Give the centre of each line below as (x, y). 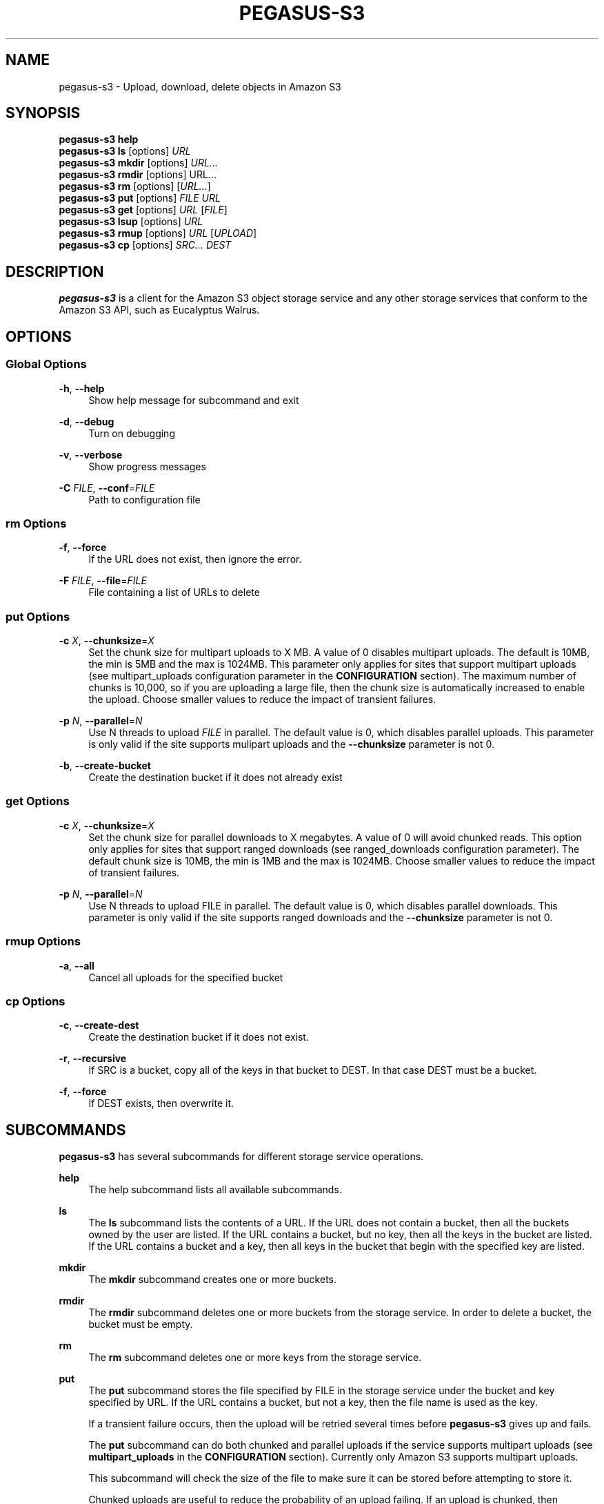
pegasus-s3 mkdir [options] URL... (138, 163)
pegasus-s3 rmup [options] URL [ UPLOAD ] (158, 233)
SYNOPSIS (43, 113)
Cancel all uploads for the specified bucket (186, 977)
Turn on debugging (132, 433)
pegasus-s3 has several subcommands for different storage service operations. (241, 1157)
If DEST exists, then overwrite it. (161, 1103)
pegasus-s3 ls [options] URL (125, 151)
